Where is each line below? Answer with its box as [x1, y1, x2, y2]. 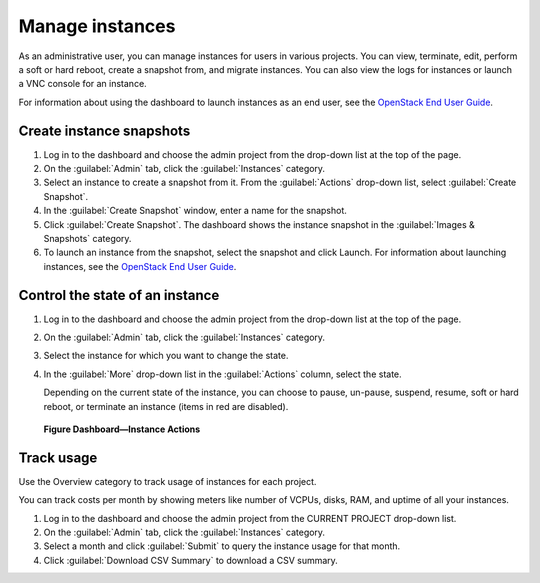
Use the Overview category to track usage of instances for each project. [18, 475, 317, 487]
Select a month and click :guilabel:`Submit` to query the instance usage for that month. [43, 540, 401, 552]
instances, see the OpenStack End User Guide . [43, 260, 237, 272]
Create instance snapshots [18, 122, 191, 139]
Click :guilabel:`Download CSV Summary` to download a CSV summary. [43, 554, 339, 566]
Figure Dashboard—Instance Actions [43, 423, 201, 435]
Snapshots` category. [43, 232, 132, 244]
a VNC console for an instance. [18, 78, 147, 90]
